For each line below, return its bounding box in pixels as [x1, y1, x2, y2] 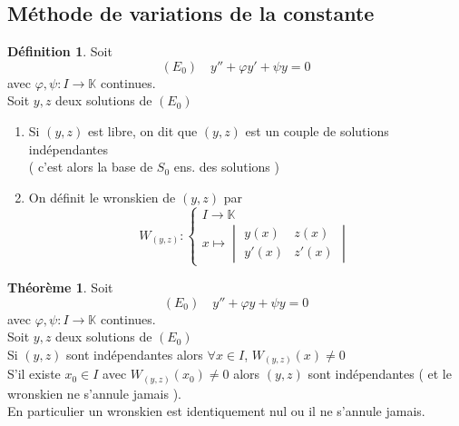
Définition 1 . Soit [7, 42, 112, 61]
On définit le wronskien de [28, 187, 176, 206]
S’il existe [7, 364, 61, 383]
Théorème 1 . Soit [7, 277, 113, 296]
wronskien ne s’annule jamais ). [7, 383, 181, 402]
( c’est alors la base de [28, 157, 153, 176]
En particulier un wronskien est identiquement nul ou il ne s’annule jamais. [7, 401, 425, 421]
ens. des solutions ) [173, 157, 279, 176]
